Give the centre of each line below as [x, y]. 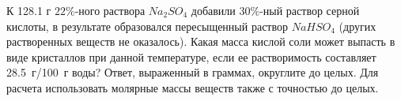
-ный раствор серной [310, 10]
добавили [213, 10]
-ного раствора [110, 10]
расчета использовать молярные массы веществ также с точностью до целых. [193, 87]
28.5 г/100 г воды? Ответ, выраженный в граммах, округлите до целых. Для [193, 72]
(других [357, 26]
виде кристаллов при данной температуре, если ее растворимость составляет [191, 56]
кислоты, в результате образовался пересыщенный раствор [147, 26]
